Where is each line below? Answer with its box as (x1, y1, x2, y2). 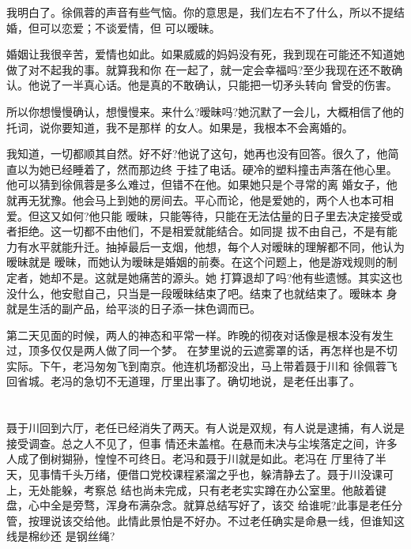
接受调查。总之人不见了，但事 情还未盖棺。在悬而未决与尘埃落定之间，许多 (6, 434, 398, 451)
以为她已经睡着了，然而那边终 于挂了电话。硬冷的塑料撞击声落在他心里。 (17, 160, 398, 177)
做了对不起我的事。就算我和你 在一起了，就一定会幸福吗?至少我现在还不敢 (6, 61, 392, 77)
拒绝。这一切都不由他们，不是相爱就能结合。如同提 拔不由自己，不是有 (17, 223, 386, 239)
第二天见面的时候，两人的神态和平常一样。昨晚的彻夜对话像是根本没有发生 (6, 326, 394, 343)
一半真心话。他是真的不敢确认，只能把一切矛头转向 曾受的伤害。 (61, 77, 398, 93)
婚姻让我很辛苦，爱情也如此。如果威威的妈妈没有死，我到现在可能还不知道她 (6, 46, 405, 62)
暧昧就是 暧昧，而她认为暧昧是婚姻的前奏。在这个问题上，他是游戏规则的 (6, 254, 386, 270)
